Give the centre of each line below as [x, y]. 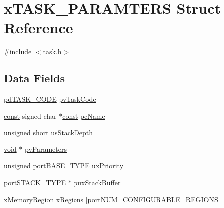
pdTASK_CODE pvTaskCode [50, 99]
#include [18, 51]
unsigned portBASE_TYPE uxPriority [64, 166]
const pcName [84, 115]
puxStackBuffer [97, 182]
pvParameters [46, 149]
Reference [38, 28]
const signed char [30, 115]
